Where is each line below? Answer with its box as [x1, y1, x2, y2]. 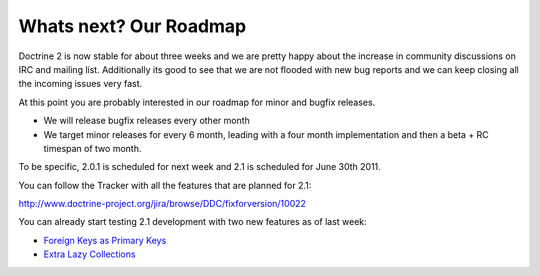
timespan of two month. [43, 142, 142, 154]
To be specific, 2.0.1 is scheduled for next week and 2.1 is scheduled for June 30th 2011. [18, 161, 382, 173]
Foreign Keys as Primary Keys [43, 234, 167, 246]
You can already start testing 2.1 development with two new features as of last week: [18, 216, 367, 228]
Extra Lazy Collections [43, 248, 136, 260]
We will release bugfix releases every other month [43, 115, 250, 127]
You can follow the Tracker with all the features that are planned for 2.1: [18, 179, 312, 191]
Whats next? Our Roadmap [18, 15, 247, 37]
